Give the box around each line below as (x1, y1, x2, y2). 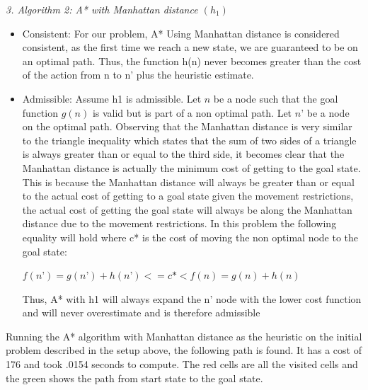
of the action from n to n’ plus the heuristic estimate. (22, 67, 254, 82)
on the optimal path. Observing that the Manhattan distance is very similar (22, 119, 352, 134)
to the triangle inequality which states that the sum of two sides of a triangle (22, 132, 357, 147)
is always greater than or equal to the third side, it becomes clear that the (22, 147, 345, 161)
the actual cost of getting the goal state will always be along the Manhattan (22, 202, 352, 217)
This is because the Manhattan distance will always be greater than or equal (22, 174, 355, 189)
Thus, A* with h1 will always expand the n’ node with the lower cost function (22, 291, 362, 306)
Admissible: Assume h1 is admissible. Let (22, 91, 202, 105)
